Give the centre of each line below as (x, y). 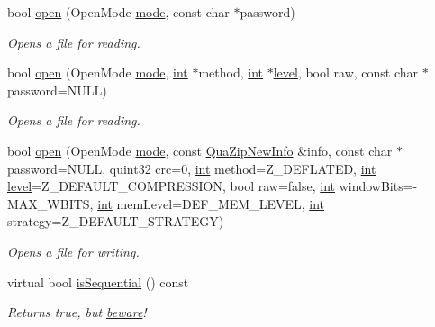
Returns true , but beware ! (77, 312)
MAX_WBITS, (50, 203)
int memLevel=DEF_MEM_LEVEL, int (211, 203)
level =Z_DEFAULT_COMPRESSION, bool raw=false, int (171, 186)
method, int (231, 73)
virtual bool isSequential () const (98, 282)
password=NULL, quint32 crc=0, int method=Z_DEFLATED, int (192, 168)
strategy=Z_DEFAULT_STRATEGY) (116, 221)
